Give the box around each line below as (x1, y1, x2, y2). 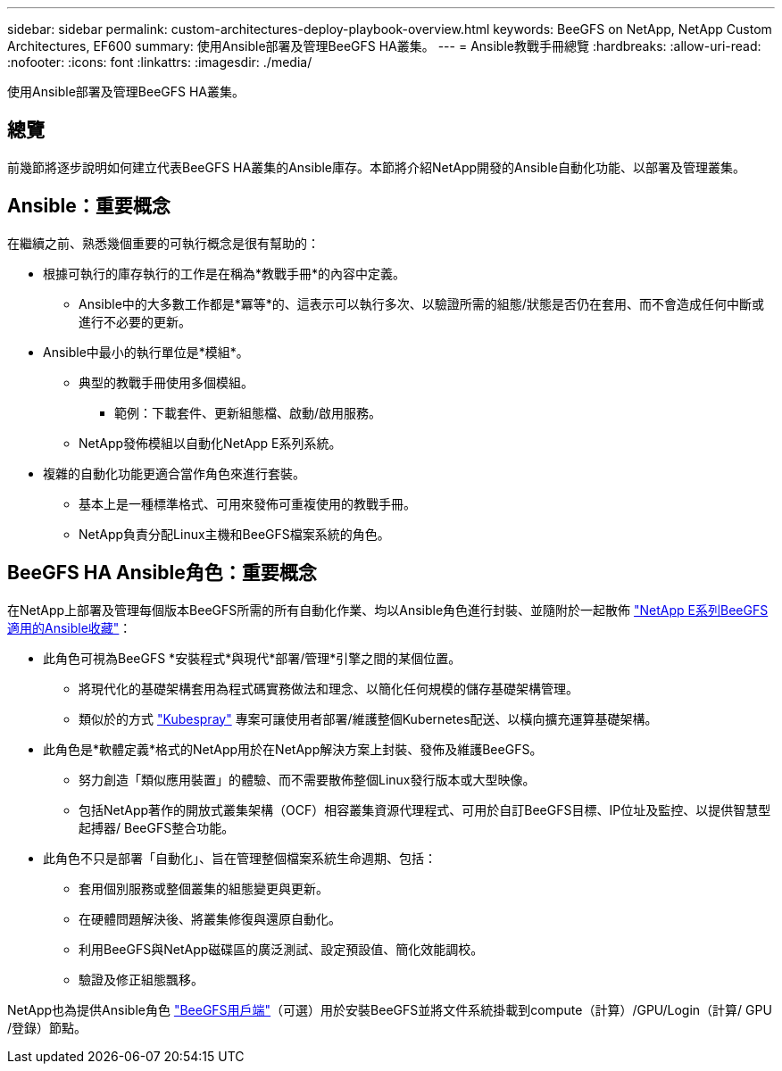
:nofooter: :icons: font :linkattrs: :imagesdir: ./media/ (7, 54, 312, 70)
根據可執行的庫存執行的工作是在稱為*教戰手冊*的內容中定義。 (43, 265, 406, 281)
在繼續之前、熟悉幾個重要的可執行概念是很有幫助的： (7, 235, 320, 251)
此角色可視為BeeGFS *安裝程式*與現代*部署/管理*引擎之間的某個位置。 (43, 650, 462, 666)
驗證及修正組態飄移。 (79, 971, 204, 987)
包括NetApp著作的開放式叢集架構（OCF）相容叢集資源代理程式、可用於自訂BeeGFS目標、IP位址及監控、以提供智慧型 (79, 801, 771, 818)
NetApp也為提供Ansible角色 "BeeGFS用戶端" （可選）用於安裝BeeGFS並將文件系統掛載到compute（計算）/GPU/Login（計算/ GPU (7, 1001, 772, 1017)
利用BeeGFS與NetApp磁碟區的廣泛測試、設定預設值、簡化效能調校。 (79, 941, 484, 957)
